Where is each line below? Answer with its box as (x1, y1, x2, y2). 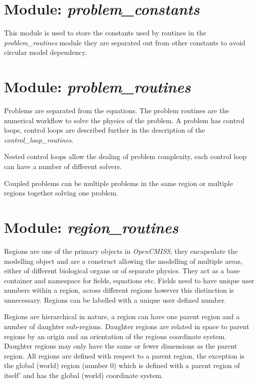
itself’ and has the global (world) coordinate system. (4, 370, 163, 381)
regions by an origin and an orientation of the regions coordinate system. (4, 331, 227, 341)
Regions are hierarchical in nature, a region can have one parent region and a (4, 311, 240, 322)
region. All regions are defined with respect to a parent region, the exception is (4, 350, 245, 361)
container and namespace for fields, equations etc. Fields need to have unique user (4, 275, 255, 285)
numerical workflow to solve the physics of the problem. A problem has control (4, 115, 245, 125)
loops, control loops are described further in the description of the (4, 125, 205, 135)
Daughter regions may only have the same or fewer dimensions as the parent (4, 341, 237, 351)
